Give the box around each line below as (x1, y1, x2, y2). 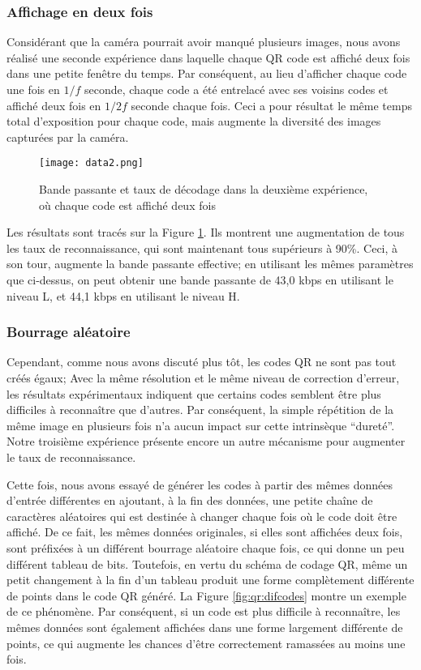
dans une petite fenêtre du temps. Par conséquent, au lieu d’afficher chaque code (6, 65, 407, 82)
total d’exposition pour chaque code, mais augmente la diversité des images (6, 113, 381, 130)
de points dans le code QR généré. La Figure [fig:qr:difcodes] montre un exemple (6, 587, 406, 604)
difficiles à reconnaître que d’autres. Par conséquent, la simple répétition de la (6, 401, 394, 418)
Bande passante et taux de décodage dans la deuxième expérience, (39, 181, 368, 198)
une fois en (6, 81, 60, 97)
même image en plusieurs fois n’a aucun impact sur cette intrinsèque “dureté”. (6, 416, 395, 433)
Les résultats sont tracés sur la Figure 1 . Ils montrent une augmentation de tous (6, 224, 405, 241)
